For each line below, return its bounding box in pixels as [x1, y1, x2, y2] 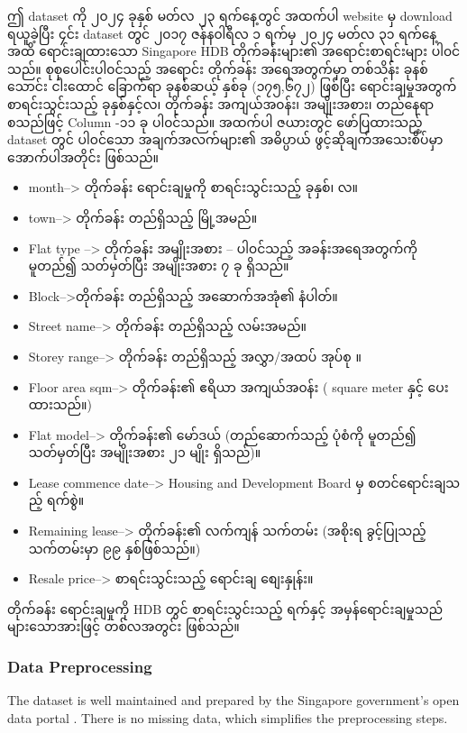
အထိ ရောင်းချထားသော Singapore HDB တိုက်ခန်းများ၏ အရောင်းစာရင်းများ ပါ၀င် [7, 41, 461, 60]
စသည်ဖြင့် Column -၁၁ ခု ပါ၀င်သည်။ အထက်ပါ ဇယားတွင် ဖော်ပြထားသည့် [7, 112, 423, 131]
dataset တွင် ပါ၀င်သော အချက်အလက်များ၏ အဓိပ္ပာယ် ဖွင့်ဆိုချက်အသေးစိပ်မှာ [7, 130, 444, 149]
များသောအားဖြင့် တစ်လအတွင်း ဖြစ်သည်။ [7, 617, 240, 636]
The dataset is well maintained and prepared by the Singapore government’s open [7, 691, 460, 710]
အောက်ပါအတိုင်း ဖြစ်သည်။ [7, 147, 160, 166]
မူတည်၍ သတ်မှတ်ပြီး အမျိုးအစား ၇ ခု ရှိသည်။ [28, 256, 289, 275]
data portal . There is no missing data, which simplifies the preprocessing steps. [7, 708, 448, 727]
